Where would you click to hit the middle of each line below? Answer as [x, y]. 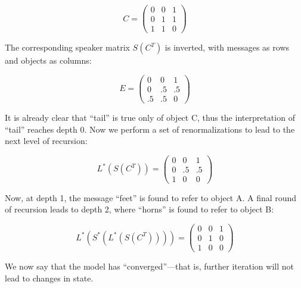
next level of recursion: [46, 141]
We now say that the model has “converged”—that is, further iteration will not [149, 266]
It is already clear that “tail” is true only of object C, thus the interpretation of [150, 117]
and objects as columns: [48, 60]
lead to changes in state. [49, 278]
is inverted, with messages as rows [227, 47]
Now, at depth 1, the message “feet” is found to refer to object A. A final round [151, 197]
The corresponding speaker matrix [67, 47]
